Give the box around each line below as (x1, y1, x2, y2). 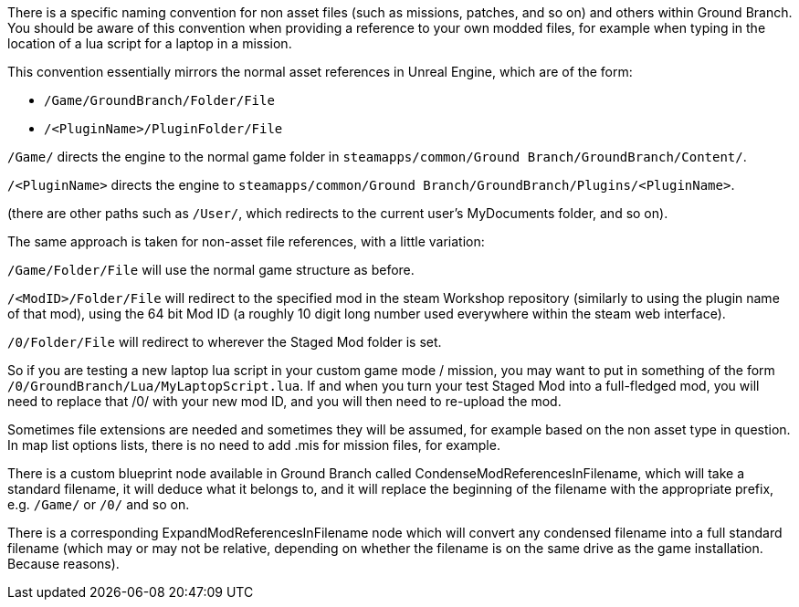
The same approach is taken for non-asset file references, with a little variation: (7, 234, 485, 249)
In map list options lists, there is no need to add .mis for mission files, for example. (7, 437, 500, 453)
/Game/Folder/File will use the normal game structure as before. (7, 262, 415, 277)
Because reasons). (7, 556, 120, 571)
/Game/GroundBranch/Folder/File (44, 93, 275, 108)
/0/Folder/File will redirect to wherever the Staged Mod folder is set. (7, 334, 442, 350)
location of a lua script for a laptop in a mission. (7, 36, 292, 51)
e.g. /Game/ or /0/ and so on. (7, 497, 190, 512)
